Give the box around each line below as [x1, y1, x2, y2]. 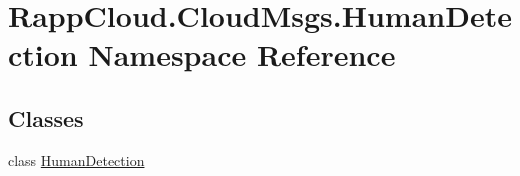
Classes [8, 102, 84, 133]
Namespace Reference [88, 34, 396, 75]
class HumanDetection [8, 149, 145, 170]
